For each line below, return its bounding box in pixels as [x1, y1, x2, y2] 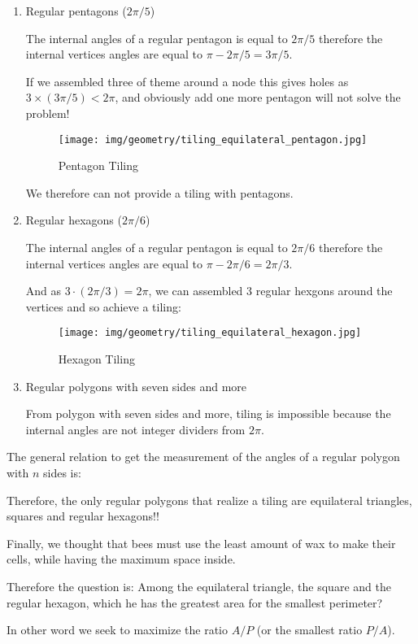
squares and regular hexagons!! [7, 507, 159, 524]
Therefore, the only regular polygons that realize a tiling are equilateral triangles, [7, 491, 412, 508]
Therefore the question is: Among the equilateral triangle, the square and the [7, 577, 391, 594]
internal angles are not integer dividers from [25, 420, 246, 437]
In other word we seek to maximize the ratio [7, 621, 228, 638]
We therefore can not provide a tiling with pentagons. [25, 184, 294, 201]
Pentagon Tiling [58, 157, 139, 174]
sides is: [42, 464, 81, 481]
